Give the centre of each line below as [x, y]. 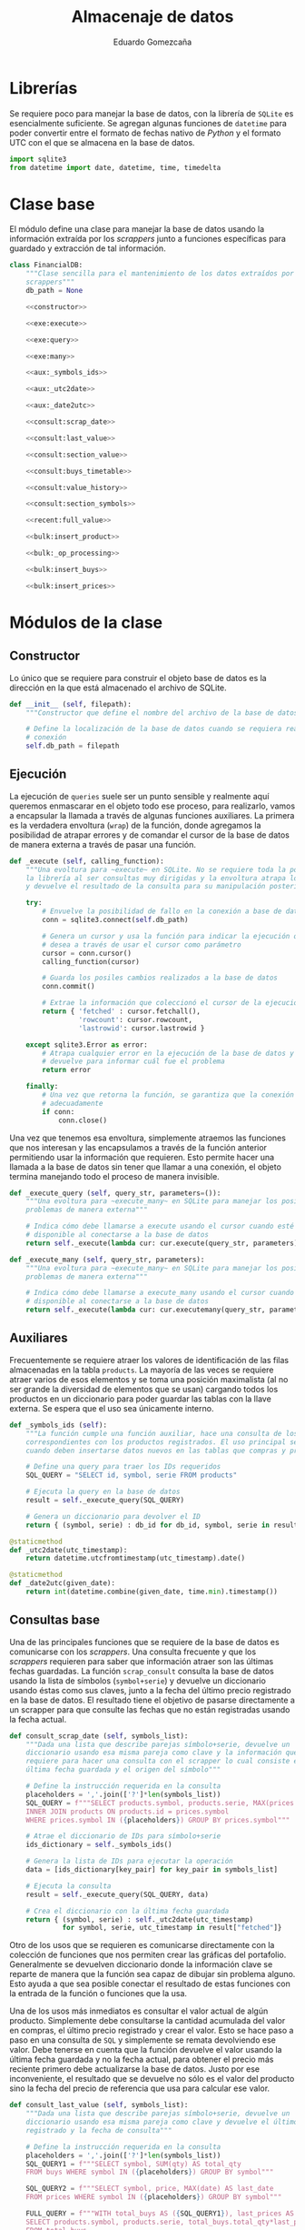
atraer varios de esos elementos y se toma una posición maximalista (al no [149, 1379]
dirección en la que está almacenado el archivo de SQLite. [118, 688]
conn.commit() [69, 987]
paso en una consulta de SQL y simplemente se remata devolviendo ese [143, 2040]
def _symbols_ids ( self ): [58, 1425]
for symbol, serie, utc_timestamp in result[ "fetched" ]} [172, 1928]
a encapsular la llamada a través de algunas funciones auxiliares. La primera [152, 815]
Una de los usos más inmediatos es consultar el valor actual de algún [139, 2011]
